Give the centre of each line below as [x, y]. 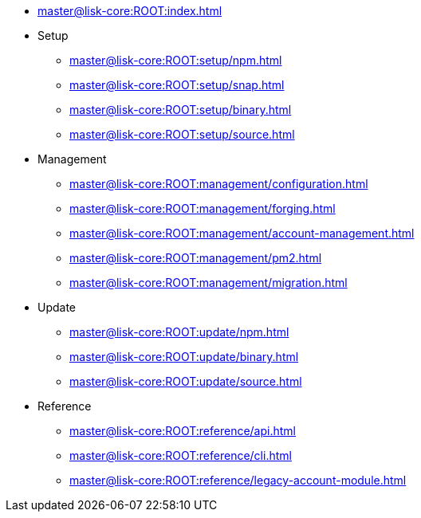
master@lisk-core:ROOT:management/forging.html [203, 208]
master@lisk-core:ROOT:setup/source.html [182, 134]
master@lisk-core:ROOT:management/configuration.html [219, 184]
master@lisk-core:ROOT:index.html [130, 11]
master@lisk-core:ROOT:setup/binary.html [181, 110]
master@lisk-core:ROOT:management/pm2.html [196, 258]
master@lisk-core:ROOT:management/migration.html [209, 283]
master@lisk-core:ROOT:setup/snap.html [177, 85]
